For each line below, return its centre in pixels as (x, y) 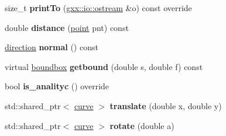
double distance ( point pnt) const (67, 27)
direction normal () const (52, 47)
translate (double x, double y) (166, 105)
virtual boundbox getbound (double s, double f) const (104, 66)
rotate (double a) (142, 125)
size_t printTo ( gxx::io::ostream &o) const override (98, 8)
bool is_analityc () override (57, 86)
